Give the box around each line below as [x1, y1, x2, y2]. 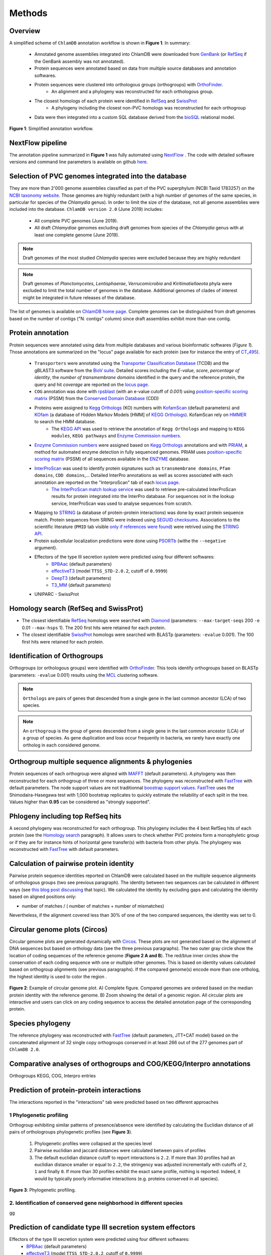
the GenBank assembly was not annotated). [34, 58, 125, 64]
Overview [9, 27, 41, 35]
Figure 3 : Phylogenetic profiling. [9, 1187, 76, 1193]
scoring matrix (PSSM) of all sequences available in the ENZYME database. [34, 456, 190, 462]
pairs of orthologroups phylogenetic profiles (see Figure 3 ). [9, 1129, 132, 1135]
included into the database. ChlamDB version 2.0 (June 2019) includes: [9, 206, 163, 212]
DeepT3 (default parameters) [51, 575, 111, 581]
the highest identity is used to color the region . [9, 973, 107, 979]
